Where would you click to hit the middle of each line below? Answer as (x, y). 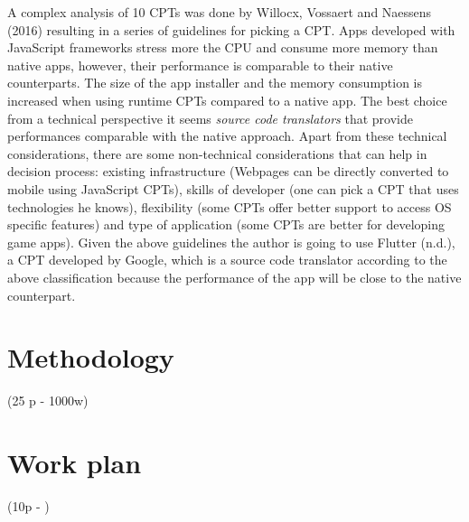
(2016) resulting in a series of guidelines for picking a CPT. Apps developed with (231, 29)
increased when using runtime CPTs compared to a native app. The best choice (227, 100)
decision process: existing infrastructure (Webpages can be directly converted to (228, 171)
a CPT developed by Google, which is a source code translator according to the (227, 260)
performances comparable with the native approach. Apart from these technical (227, 136)
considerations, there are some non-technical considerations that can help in (217, 153)
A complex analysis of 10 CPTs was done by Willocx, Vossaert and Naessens (220, 12)
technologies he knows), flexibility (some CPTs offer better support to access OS (230, 206)
